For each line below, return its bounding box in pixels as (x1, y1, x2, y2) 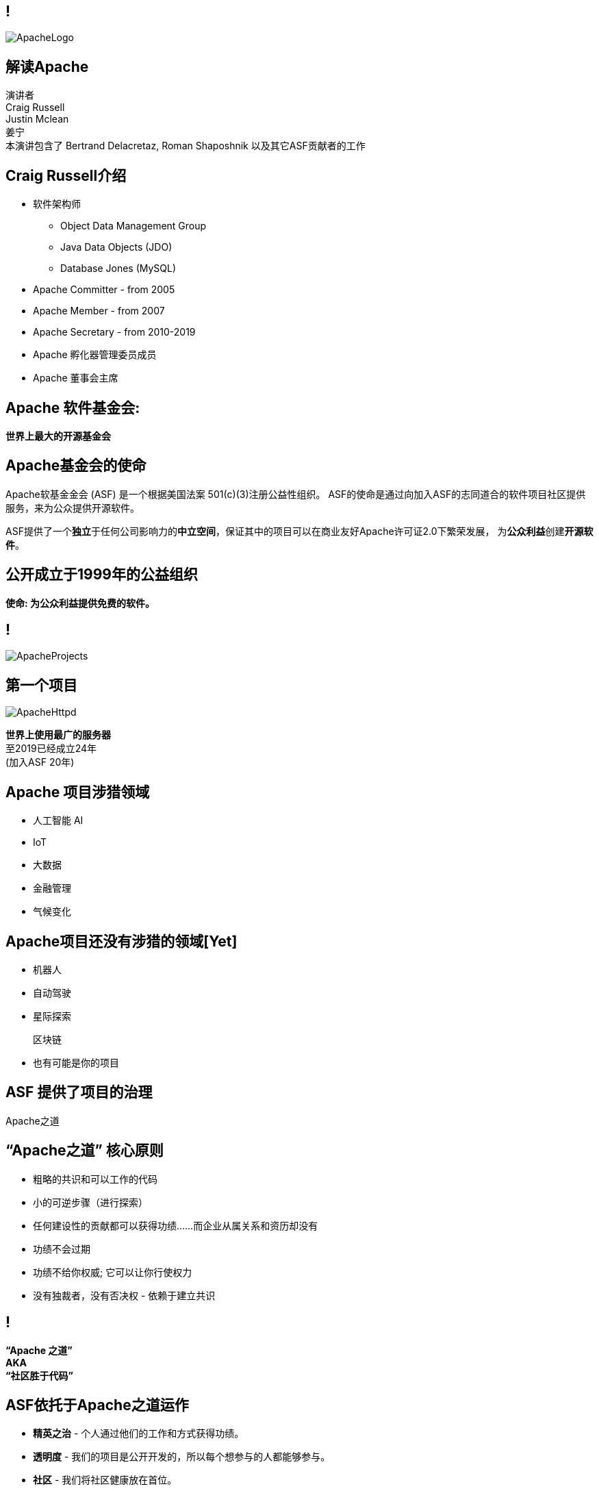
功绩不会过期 (33, 1242, 90, 1255)
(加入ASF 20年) (5, 756, 75, 768)
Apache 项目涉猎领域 (5, 783, 150, 801)
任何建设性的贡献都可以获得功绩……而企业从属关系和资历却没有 (33, 1219, 318, 1231)
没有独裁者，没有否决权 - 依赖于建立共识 (33, 1289, 216, 1301)
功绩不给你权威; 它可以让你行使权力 (33, 1266, 192, 1278)
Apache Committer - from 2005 (33, 284, 175, 296)
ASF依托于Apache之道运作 (5, 1396, 189, 1414)
